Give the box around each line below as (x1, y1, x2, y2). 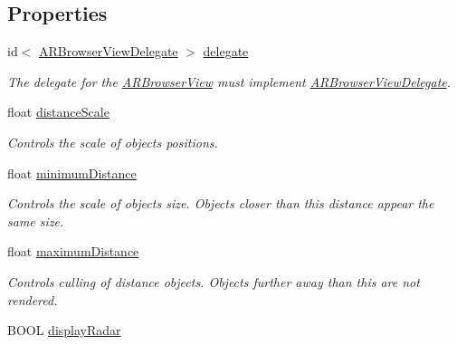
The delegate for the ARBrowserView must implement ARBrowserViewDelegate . (7, 72, 452, 91)
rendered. (7, 290, 58, 309)
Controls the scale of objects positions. (7, 132, 218, 151)
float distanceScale (7, 102, 109, 121)
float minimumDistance (7, 163, 137, 182)
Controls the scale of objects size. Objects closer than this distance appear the (7, 194, 434, 213)
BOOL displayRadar (7, 321, 121, 340)
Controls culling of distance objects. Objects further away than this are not (7, 272, 420, 291)
